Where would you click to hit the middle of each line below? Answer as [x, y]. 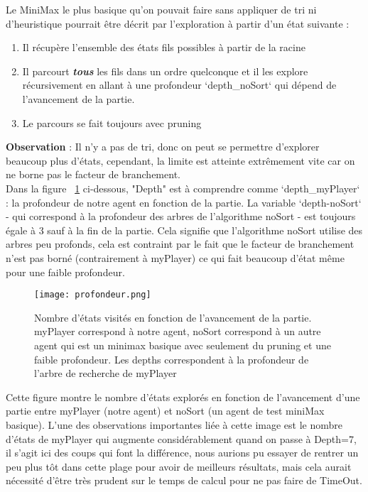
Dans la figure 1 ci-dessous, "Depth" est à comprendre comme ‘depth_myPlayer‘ [183, 188]
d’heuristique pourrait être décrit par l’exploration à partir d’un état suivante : [178, 23]
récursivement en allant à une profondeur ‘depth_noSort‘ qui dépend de [179, 85]
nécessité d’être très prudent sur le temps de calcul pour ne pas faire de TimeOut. [184, 480]
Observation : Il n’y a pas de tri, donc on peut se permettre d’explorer [163, 147]
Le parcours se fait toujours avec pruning [112, 122]
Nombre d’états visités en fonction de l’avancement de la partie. [173, 317]
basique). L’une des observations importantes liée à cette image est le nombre [174, 424]
